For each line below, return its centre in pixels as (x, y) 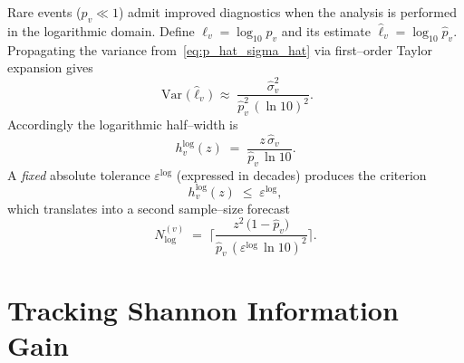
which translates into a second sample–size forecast (149, 208)
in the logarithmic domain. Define (101, 30)
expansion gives (50, 67)
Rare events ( (44, 12)
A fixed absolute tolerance (79, 174)
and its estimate (326, 30)
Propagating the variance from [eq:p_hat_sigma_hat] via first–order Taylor (220, 49)
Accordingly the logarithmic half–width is (123, 124)
